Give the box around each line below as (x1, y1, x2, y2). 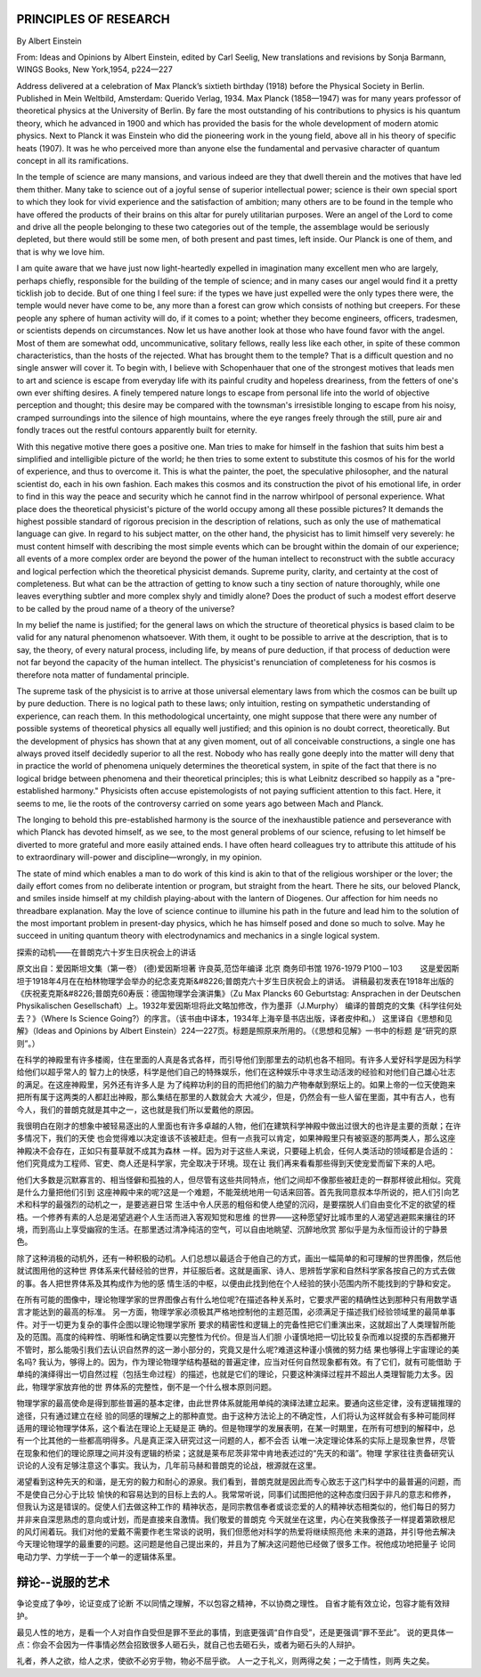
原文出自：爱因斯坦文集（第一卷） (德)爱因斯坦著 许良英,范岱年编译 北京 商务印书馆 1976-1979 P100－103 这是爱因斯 (16, 963, 460, 974)
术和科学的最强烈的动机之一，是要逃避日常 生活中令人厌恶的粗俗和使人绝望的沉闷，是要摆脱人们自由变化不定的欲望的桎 (16, 1199, 456, 1210)
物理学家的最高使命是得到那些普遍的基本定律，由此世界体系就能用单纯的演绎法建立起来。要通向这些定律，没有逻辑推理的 (16, 1398, 461, 1409)
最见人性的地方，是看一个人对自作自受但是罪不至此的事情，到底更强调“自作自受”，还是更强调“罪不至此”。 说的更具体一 (16, 1626, 454, 1638)
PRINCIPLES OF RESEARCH (16, 12, 170, 27)
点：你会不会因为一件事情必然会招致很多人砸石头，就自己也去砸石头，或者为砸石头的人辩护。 (16, 1639, 360, 1649)
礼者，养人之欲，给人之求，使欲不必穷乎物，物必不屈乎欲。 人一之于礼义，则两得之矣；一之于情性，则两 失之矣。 (16, 1656, 435, 1666)
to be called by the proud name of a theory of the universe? (16, 603, 235, 614)
